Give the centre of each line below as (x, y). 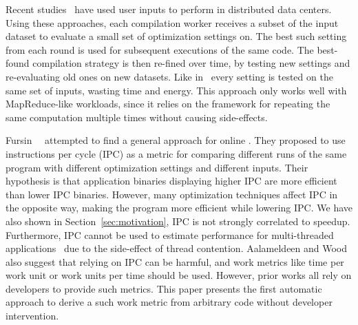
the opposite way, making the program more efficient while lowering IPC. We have (179, 208)
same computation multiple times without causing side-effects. (137, 117)
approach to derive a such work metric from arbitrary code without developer (169, 302)
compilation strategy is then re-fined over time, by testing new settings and (191, 63)
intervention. (32, 316)
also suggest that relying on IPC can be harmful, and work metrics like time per (175, 261)
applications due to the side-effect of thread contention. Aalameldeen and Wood (177, 248)
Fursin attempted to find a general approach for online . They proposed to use (176, 140)
